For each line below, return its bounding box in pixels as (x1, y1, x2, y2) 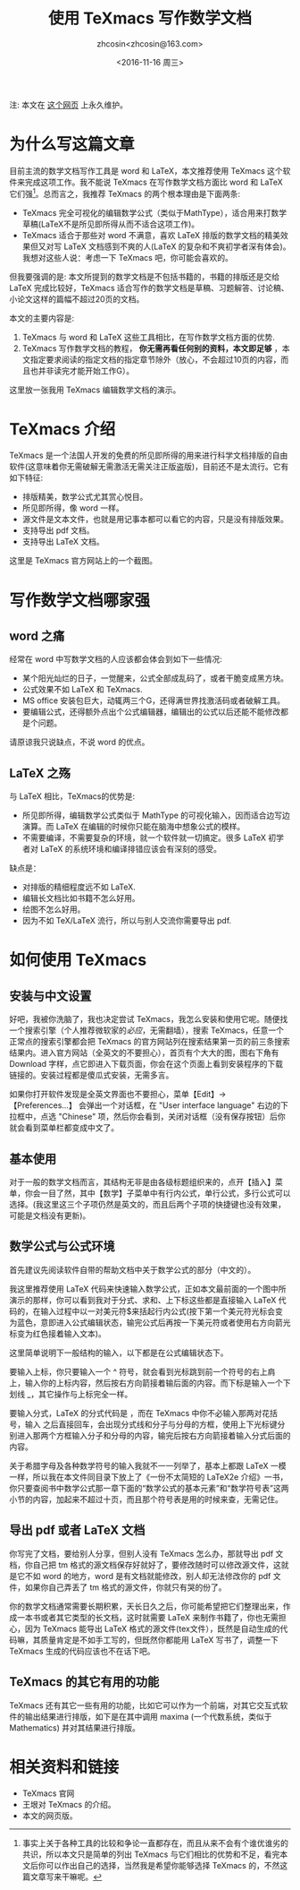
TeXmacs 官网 (21, 1788, 75, 1799)
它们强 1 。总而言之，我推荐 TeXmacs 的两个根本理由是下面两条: (9, 186, 241, 199)
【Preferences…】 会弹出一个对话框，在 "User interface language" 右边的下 (9, 1100, 288, 1111)
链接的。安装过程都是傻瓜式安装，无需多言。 (9, 1070, 174, 1080)
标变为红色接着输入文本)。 (9, 1327, 107, 1339)
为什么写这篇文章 (9, 134, 136, 155)
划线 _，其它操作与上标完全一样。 (9, 1388, 133, 1399)
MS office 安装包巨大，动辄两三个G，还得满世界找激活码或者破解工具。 (21, 695, 286, 706)
